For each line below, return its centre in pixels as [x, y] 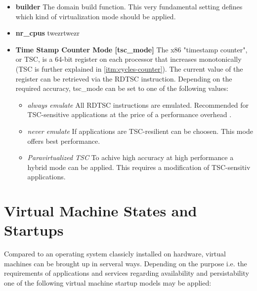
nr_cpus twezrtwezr [47, 33]
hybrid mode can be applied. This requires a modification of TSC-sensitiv [139, 167]
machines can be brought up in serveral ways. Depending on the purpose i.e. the [126, 263]
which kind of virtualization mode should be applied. [96, 16]
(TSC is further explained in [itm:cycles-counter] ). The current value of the [129, 68]
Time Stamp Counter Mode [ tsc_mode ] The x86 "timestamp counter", [131, 49]
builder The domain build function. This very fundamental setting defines [129, 6]
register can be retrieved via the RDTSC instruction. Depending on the [124, 78]
